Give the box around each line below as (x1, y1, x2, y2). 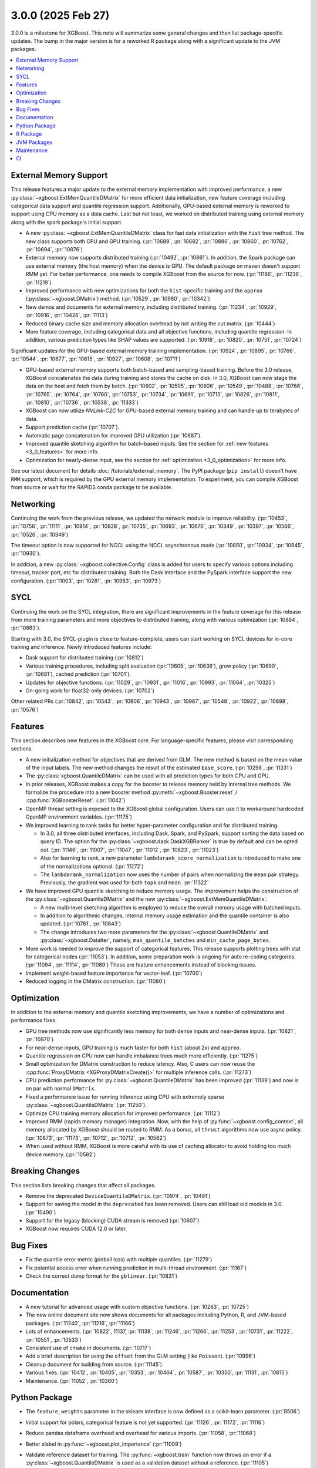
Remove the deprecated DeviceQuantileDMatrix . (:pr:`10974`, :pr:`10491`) (25, 1192, 211, 1199)
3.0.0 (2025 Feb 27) (11, 9, 110, 22)
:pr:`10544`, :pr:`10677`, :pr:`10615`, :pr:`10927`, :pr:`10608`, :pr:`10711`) (11, 355, 181, 362)
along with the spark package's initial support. (11, 218, 123, 225)
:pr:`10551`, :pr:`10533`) (25, 1336, 82, 1343)
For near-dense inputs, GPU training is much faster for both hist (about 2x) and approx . (25, 1044, 242, 1051)
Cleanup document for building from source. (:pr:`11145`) (25, 1361, 163, 1368)
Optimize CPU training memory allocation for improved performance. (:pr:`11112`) (25, 1110, 220, 1117)
